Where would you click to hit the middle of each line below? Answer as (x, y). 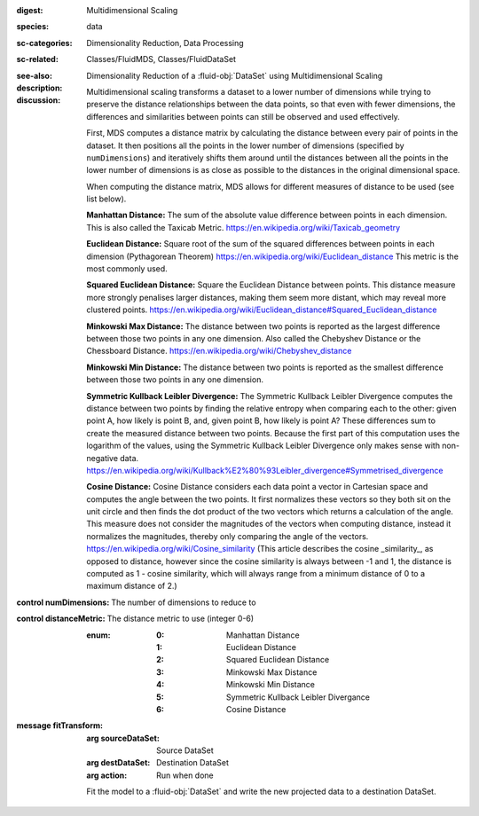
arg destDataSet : (118, 763)
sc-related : (38, 59)
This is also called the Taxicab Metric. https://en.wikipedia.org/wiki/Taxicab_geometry (243, 227)
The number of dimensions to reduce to (184, 602)
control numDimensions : (63, 602)
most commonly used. (127, 269)
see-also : (35, 75)
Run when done (185, 775)
